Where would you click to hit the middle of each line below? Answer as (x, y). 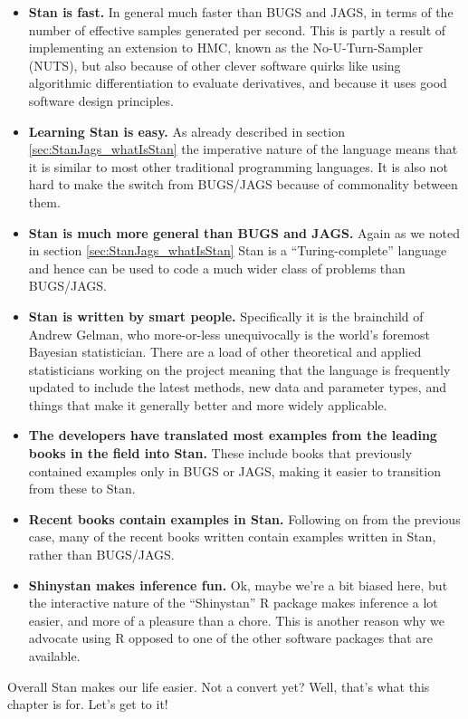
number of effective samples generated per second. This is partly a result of (237, 29)
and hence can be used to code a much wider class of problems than (217, 268)
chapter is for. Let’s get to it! (88, 704)
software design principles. (101, 100)
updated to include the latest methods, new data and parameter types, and (237, 387)
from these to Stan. (82, 489)
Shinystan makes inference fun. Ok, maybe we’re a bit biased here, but (238, 585)
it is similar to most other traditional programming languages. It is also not (238, 166)
